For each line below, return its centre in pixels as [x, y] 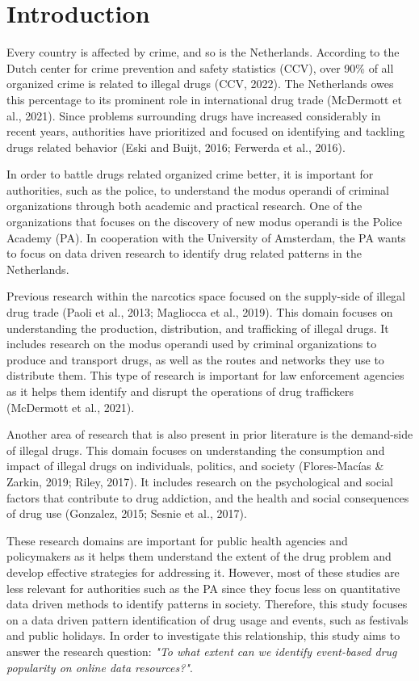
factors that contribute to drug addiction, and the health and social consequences [208, 497]
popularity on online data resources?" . [100, 667]
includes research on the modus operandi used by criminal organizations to [192, 344]
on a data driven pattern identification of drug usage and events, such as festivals [207, 619]
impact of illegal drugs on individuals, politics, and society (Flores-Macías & [195, 466]
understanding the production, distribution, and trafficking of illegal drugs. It [198, 328]
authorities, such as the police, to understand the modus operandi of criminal [198, 189]
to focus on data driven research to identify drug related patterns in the [184, 253]
